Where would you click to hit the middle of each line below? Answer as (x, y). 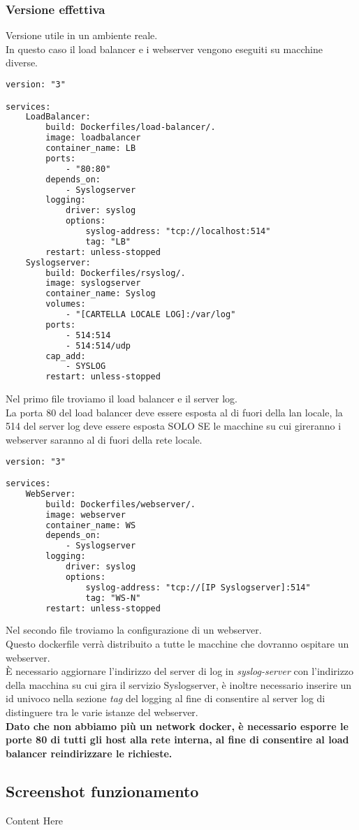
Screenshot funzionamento (102, 791)
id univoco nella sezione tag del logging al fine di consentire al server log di (166, 698)
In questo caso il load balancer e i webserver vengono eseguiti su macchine (164, 49)
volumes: (66, 304)
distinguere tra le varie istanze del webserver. (102, 712)
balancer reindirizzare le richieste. (89, 753)
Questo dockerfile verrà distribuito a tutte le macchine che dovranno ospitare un (177, 644)
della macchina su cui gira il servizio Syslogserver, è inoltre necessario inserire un (179, 684)
